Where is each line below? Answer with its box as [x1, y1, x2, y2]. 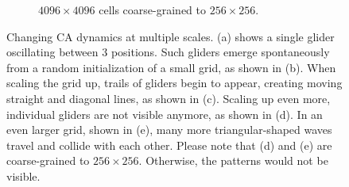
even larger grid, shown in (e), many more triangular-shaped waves [6, 121, 332, 138]
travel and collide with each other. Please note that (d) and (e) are [6, 136, 332, 153]
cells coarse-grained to [99, 2, 206, 17]
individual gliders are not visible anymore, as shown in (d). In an [6, 105, 323, 122]
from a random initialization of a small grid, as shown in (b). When [6, 59, 336, 75]
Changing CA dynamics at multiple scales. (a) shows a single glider [6, 28, 335, 44]
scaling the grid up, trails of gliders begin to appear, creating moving [6, 74, 343, 91]
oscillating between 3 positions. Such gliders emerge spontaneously [6, 44, 330, 60]
